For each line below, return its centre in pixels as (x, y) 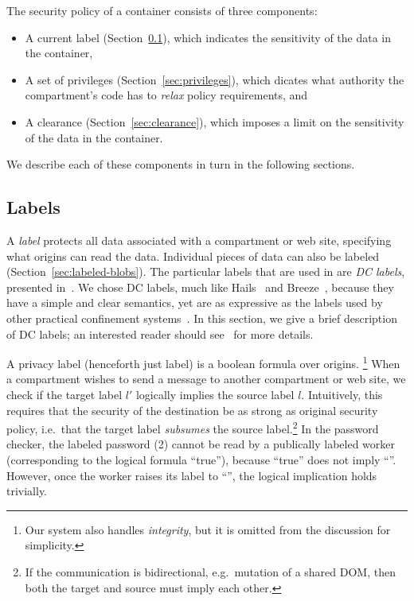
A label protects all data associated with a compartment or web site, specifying (199, 240)
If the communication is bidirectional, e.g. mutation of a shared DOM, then (210, 571)
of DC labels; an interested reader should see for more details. (160, 333)
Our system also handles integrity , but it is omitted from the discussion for (208, 529)
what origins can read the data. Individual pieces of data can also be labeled (193, 256)
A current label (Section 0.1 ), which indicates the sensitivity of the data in (208, 37)
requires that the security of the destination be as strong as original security (192, 410)
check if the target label (64, 394)
